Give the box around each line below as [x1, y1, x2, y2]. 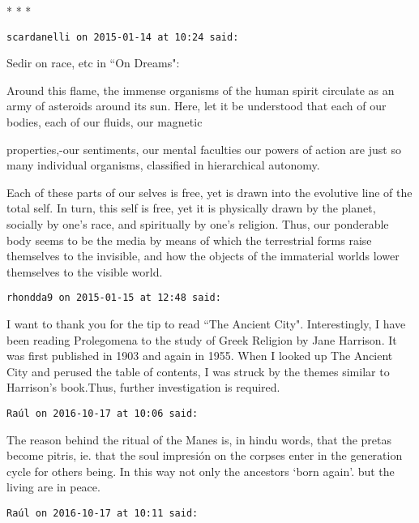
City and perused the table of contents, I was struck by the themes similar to [6, 362, 390, 379]
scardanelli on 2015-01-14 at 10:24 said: [6, 31, 239, 43]
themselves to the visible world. [6, 263, 163, 280]
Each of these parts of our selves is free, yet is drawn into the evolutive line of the [6, 183, 413, 200]
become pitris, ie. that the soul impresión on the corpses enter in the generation [6, 447, 403, 464]
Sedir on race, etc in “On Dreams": [6, 54, 180, 71]
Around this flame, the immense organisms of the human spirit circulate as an [6, 81, 395, 98]
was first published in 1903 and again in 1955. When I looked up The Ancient [6, 347, 393, 364]
